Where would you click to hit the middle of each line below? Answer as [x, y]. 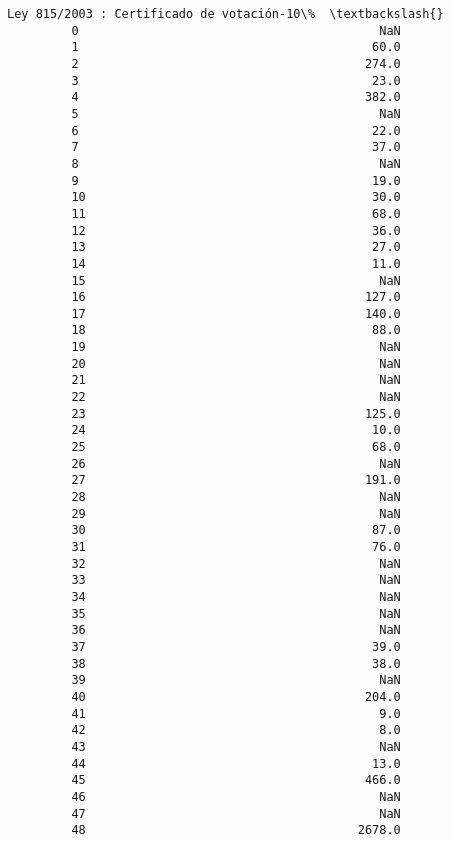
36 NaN [236, 630]
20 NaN [236, 363]
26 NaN [236, 463]
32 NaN [236, 563]
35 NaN [236, 613]
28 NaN [236, 497]
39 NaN [236, 680]
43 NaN [236, 746]
